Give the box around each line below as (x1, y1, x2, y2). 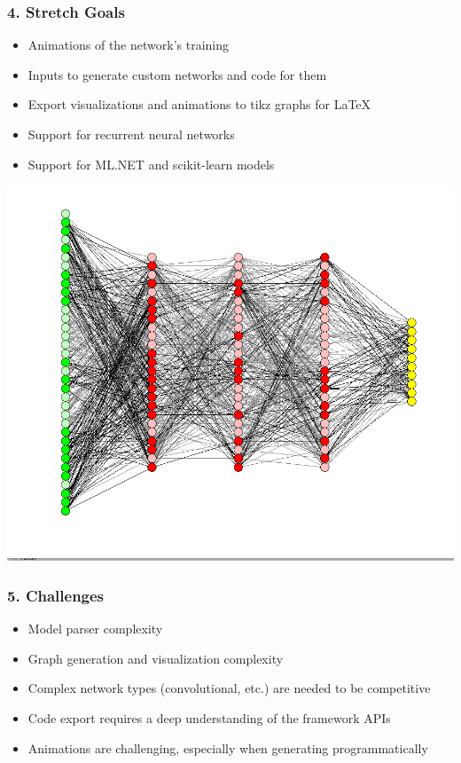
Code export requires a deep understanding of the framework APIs (27, 709, 391, 727)
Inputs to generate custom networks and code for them (27, 65, 327, 83)
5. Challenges (7, 584, 105, 606)
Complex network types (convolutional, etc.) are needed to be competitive (27, 679, 431, 697)
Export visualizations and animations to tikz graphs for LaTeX (27, 95, 371, 114)
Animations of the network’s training (27, 35, 229, 54)
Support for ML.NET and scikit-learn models (27, 154, 275, 173)
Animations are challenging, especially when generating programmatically (27, 738, 428, 757)
